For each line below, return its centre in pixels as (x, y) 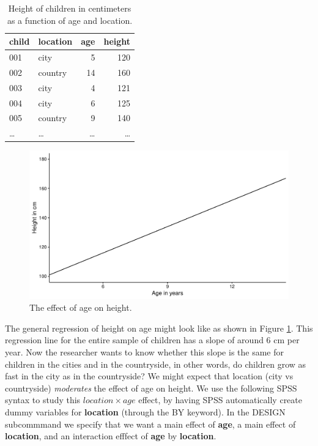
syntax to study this (43, 400)
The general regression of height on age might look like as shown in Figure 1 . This (159, 328)
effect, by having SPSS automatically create (220, 400)
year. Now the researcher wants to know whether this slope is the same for (145, 351)
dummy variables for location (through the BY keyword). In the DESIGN (145, 411)
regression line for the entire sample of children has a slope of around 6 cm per (152, 340)
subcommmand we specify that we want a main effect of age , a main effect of (150, 424)
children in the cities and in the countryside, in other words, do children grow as (156, 364)
